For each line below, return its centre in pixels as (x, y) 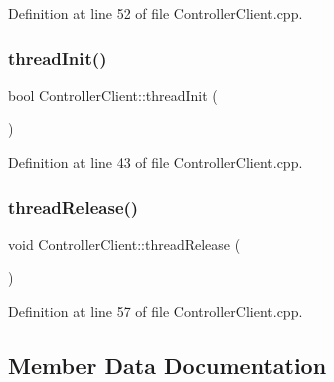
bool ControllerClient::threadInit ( (113, 94)
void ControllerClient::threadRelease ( (124, 243)
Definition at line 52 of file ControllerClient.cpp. (155, 13)
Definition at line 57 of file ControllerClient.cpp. (155, 311)
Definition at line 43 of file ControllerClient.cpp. (155, 162)
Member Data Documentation (167, 364)
